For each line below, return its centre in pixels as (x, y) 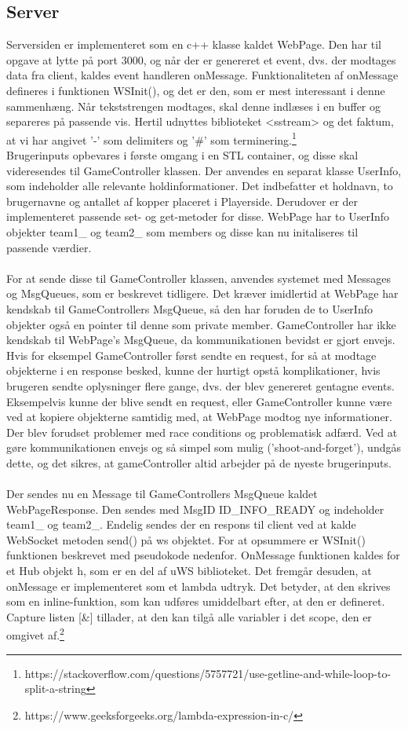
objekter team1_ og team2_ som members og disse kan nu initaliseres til (182, 231)
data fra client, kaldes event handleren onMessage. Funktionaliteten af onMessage (202, 75)
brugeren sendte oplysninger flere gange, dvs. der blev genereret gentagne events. (200, 385)
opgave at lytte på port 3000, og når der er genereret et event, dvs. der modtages (201, 59)
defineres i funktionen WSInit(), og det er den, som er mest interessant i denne (196, 90)
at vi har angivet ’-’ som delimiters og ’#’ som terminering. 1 (151, 138)
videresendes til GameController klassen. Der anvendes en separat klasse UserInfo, (204, 170)
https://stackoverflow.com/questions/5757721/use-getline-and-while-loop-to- (208, 673)
